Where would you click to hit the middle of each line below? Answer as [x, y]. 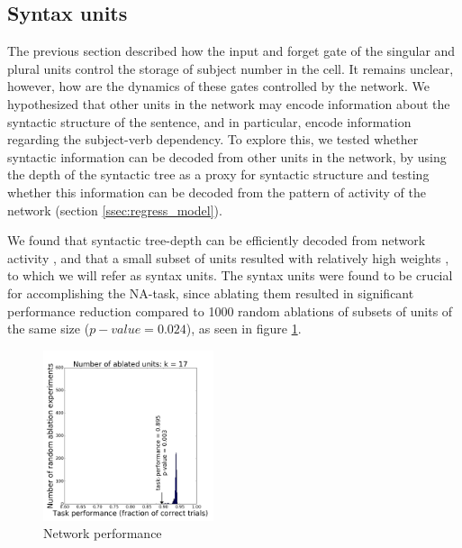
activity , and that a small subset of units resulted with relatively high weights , [228, 257]
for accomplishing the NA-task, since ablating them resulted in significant [211, 292]
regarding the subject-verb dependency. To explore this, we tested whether [213, 139]
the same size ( [49, 329]
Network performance [103, 533]
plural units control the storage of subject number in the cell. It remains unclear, [231, 68]
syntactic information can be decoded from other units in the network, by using [227, 156]
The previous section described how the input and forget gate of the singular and [231, 51]
